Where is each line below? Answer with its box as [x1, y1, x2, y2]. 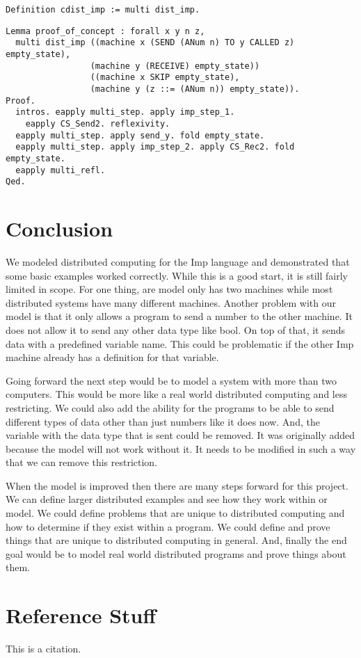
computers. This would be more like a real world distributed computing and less [6, 387, 347, 401]
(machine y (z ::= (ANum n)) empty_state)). [90, 83, 300, 94]
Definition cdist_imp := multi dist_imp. [6, 5, 200, 15]
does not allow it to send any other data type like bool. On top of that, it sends [6, 322, 346, 337]
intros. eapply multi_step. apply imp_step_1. [15, 107, 235, 118]
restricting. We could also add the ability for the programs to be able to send [6, 400, 335, 415]
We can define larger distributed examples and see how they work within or [6, 492, 328, 506]
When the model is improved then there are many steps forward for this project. [6, 478, 348, 492]
